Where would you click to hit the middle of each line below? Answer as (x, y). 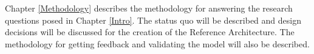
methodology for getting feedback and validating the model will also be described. (157, 43)
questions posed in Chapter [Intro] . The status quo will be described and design (153, 20)
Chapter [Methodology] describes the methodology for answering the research (149, 8)
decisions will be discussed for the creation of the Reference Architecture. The (150, 32)
